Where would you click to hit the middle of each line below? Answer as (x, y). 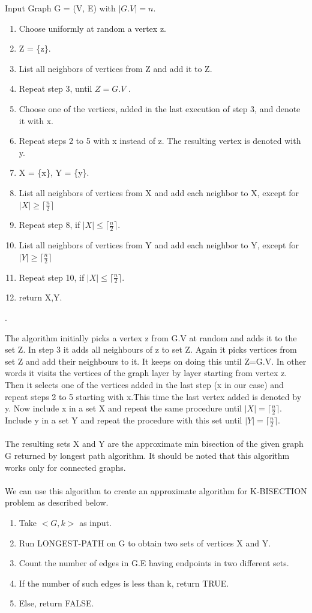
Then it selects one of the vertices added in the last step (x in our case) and (144, 384)
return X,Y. (40, 297)
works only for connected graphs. (65, 467)
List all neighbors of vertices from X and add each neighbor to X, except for (159, 192)
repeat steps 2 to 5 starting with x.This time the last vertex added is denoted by (153, 396)
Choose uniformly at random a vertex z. (92, 28)
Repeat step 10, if (52, 277)
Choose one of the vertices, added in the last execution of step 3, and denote (160, 108)
